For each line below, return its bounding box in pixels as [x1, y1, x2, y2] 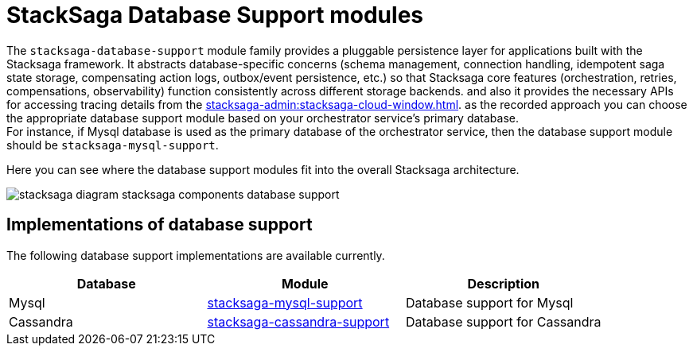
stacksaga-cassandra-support [207, 313, 390, 330]
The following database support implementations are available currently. [6, 248, 385, 262]
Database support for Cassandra [406, 313, 602, 330]
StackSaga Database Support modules [6, 2, 423, 29]
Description [467, 275, 539, 292]
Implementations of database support [6, 215, 313, 235]
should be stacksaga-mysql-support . [6, 137, 219, 152]
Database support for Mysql [406, 294, 574, 311]
